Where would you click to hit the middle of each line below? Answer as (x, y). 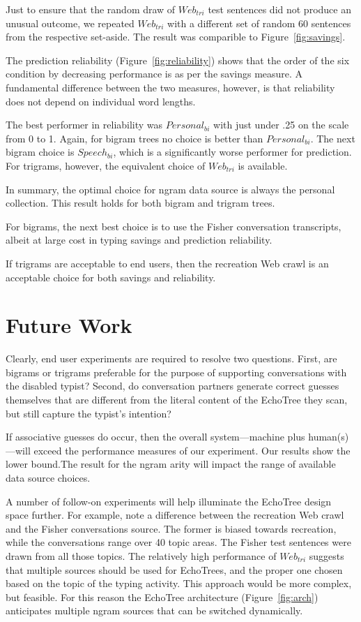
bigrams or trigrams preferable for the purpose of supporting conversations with (176, 372)
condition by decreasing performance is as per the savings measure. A (154, 74)
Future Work (69, 325)
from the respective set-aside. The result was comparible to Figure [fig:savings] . (176, 37)
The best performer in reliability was (84, 125)
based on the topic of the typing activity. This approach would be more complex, (179, 583)
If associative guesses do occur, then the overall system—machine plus (155, 437)
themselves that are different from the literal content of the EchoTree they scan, (177, 399)
